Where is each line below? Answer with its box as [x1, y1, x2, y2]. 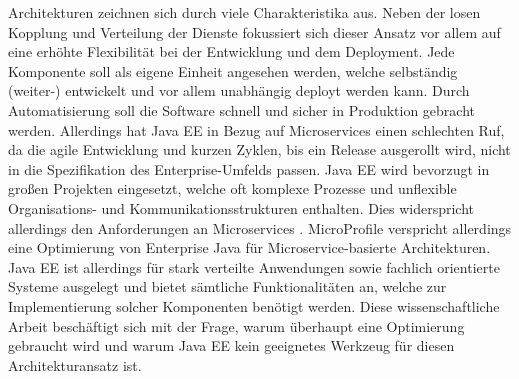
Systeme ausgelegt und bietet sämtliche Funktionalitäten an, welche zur [8, 276, 447, 297]
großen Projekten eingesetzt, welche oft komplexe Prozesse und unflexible [8, 178, 457, 199]
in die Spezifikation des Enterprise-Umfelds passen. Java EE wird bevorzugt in [8, 158, 490, 179]
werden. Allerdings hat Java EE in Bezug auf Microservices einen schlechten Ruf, [8, 119, 505, 140]
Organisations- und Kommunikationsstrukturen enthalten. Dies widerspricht [8, 197, 475, 218]
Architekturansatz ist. [8, 354, 142, 375]
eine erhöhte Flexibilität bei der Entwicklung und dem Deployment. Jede [8, 41, 455, 62]
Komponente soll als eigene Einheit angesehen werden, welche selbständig [8, 60, 458, 81]
